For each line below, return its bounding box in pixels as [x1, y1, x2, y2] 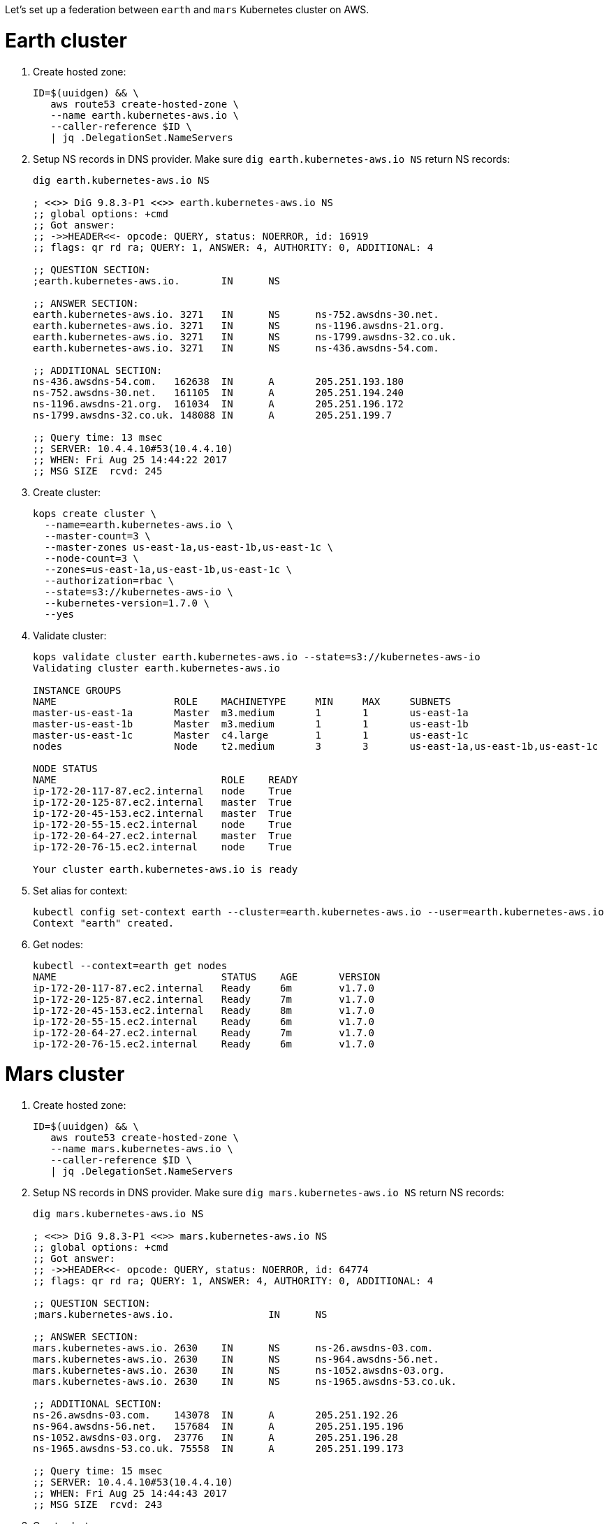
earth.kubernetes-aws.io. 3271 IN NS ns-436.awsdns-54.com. [33, 342, 439, 354]
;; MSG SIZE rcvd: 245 [33, 465, 163, 477]
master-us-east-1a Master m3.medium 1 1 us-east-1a [33, 706, 469, 718]
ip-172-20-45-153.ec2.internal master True [33, 807, 292, 819]
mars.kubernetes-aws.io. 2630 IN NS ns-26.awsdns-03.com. [33, 1342, 434, 1354]
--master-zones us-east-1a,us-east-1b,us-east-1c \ [44, 541, 333, 553]
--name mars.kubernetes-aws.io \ [50, 1143, 233, 1154]
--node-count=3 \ [44, 552, 139, 564]
